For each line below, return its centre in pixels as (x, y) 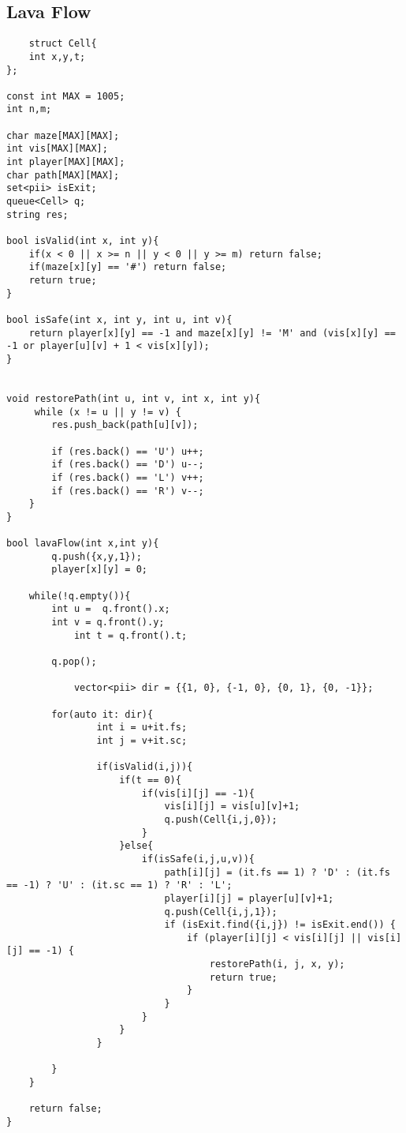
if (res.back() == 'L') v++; (128, 477)
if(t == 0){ (150, 780)
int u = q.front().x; (111, 609)
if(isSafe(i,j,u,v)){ (198, 859)
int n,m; (29, 109)
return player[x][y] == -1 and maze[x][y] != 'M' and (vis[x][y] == (212, 333)
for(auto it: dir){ (102, 714)
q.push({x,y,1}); (97, 556)
